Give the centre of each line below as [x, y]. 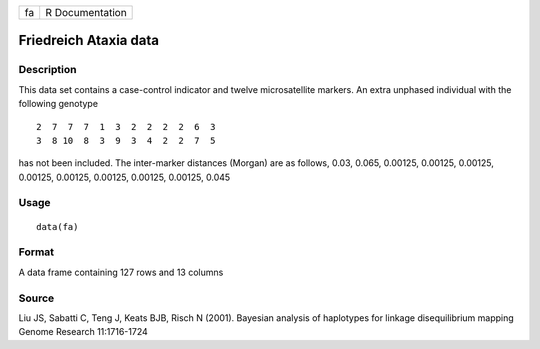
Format [36, 252]
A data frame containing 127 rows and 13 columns [121, 272]
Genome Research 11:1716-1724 [83, 332]
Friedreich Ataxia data [89, 40]
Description [47, 70]
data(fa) [57, 226]
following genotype [58, 104]
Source [36, 298]
